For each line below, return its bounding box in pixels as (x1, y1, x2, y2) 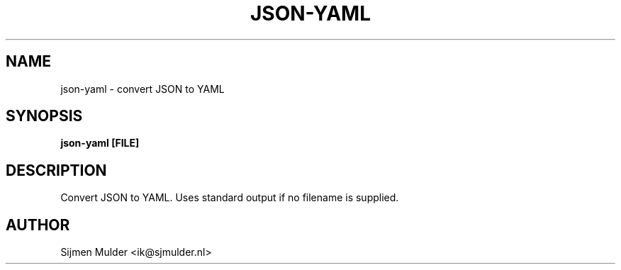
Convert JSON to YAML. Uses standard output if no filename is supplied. (60, 191, 399, 204)
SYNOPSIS (6, 107, 83, 125)
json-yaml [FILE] (60, 137, 140, 150)
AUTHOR (6, 215, 70, 234)
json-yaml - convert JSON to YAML (60, 82, 225, 95)
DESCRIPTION (6, 161, 107, 179)
